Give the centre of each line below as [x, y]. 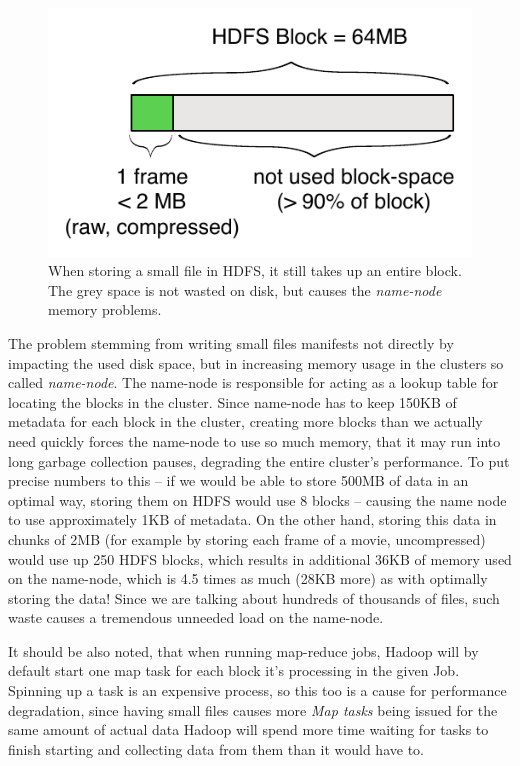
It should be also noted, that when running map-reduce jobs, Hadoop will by [243, 650]
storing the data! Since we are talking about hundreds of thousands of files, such [254, 597]
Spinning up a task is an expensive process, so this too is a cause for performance [257, 690]
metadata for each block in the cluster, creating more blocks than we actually [245, 421]
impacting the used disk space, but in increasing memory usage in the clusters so [256, 362]
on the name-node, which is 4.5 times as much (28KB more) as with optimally [248, 578]
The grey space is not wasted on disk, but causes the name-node [245, 289]
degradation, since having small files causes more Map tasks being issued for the [253, 709]
